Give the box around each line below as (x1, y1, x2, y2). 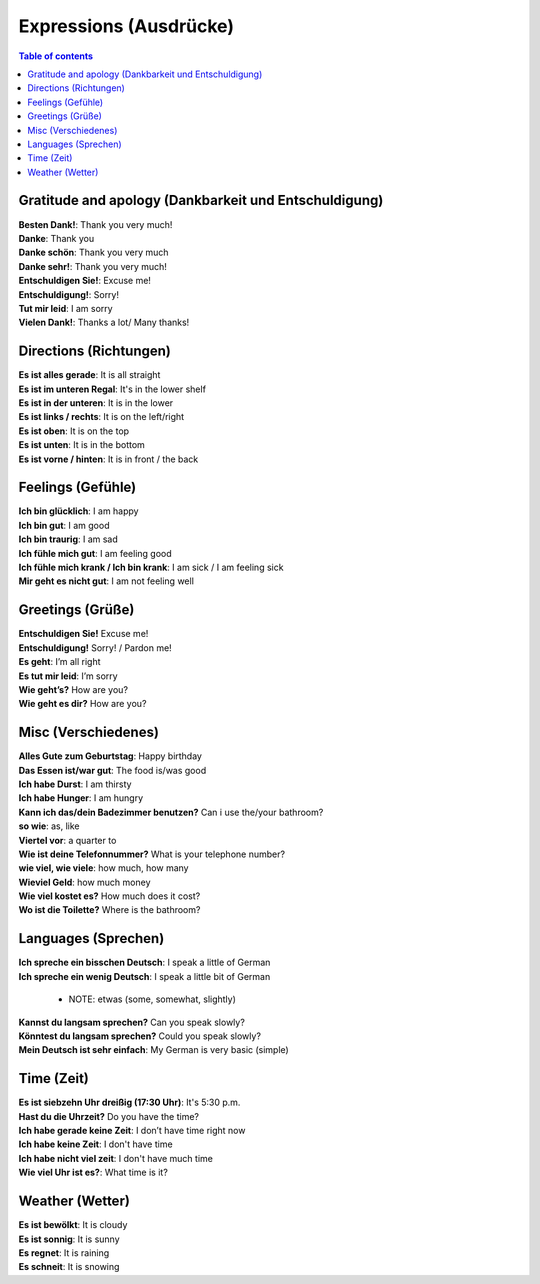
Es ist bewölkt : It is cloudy (18, 1219, 128, 1231)
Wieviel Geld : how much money (18, 876, 151, 888)
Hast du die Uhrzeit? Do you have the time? (18, 1110, 200, 1122)
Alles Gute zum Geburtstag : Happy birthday (18, 750, 202, 762)
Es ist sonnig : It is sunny (18, 1233, 120, 1245)
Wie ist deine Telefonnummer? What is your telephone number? (18, 848, 285, 860)
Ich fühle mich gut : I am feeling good (18, 547, 172, 559)
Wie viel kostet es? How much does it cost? (18, 890, 201, 902)
